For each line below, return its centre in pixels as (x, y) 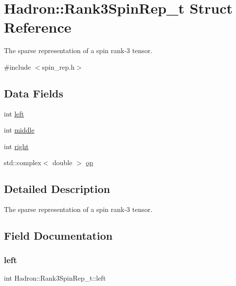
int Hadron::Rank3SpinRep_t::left (55, 277)
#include (18, 67)
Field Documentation (58, 236)
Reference (38, 27)
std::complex (23, 162)
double (63, 162)
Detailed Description (57, 189)
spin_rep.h (58, 67)
